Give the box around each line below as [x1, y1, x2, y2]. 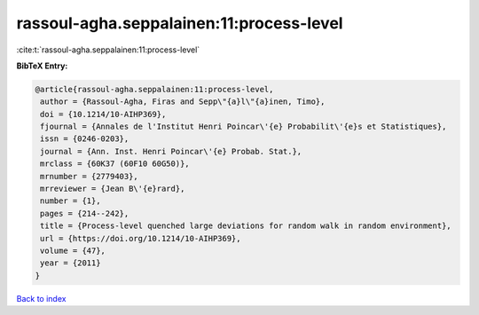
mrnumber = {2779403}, [40, 171, 139, 181]
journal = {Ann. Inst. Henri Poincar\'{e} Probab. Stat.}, [40, 146, 302, 156]
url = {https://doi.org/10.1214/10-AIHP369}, [40, 233, 241, 243]
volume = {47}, [40, 246, 106, 256]
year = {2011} [40, 258, 101, 268]
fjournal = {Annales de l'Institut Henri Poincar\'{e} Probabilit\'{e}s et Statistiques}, [40, 122, 447, 132]
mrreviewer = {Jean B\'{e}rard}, [40, 184, 185, 194]
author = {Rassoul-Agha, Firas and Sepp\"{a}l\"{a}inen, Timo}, [40, 97, 326, 106]
